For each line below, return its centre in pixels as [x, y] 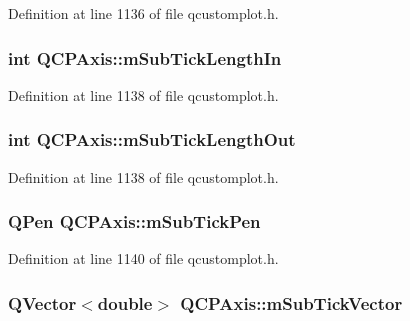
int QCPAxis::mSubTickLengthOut [152, 139]
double [125, 302]
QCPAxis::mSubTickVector [291, 302]
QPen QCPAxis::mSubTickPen [134, 221]
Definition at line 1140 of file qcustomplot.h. [143, 258]
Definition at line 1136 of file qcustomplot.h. [143, 13]
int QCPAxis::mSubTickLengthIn [145, 57]
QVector [42, 302]
